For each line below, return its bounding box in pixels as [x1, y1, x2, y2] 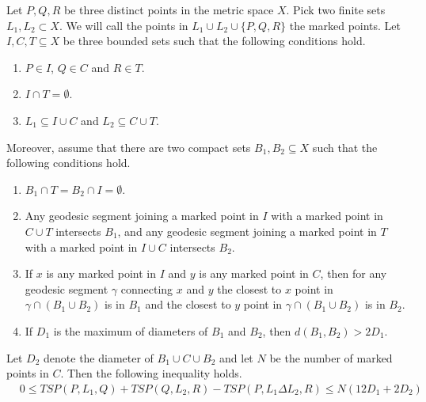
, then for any [320, 265, 387, 282]
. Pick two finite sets [286, 2, 386, 17]
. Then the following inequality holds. [60, 365, 242, 381]
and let [219, 349, 253, 366]
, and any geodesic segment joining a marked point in [117, 222, 377, 239]
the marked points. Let [289, 17, 401, 33]
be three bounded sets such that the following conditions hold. [63, 32, 366, 49]
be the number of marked [269, 349, 393, 366]
